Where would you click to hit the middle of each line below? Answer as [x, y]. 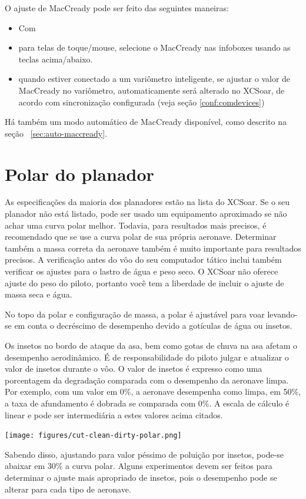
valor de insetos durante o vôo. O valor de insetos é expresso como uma [134, 369]
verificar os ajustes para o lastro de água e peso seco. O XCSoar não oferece [142, 271]
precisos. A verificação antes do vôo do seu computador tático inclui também [143, 260]
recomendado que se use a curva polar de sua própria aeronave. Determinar [141, 237]
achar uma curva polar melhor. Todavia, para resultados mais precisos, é [136, 225]
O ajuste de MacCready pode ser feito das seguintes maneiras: [117, 8]
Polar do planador [79, 174]
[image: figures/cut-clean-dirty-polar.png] [93, 436]
